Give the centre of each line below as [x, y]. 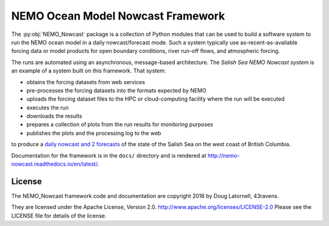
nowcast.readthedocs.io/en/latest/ [54, 164]
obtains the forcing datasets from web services [86, 82]
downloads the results [54, 116]
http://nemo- [224, 155]
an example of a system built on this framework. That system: [89, 71]
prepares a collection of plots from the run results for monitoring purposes [120, 124]
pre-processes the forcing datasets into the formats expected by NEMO [116, 90]
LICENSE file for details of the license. [59, 216]
